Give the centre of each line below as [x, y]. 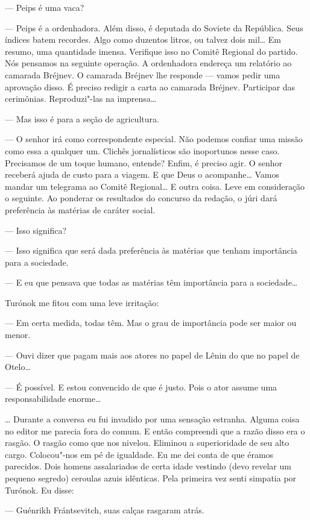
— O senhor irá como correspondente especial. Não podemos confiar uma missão [154, 139]
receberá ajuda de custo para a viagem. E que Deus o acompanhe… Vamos [142, 174]
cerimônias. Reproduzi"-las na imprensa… [81, 99]
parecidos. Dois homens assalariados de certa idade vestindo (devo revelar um [148, 466]
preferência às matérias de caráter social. [80, 209]
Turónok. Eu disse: [40, 490]
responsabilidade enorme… [53, 399]
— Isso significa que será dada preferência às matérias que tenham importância [151, 250]
